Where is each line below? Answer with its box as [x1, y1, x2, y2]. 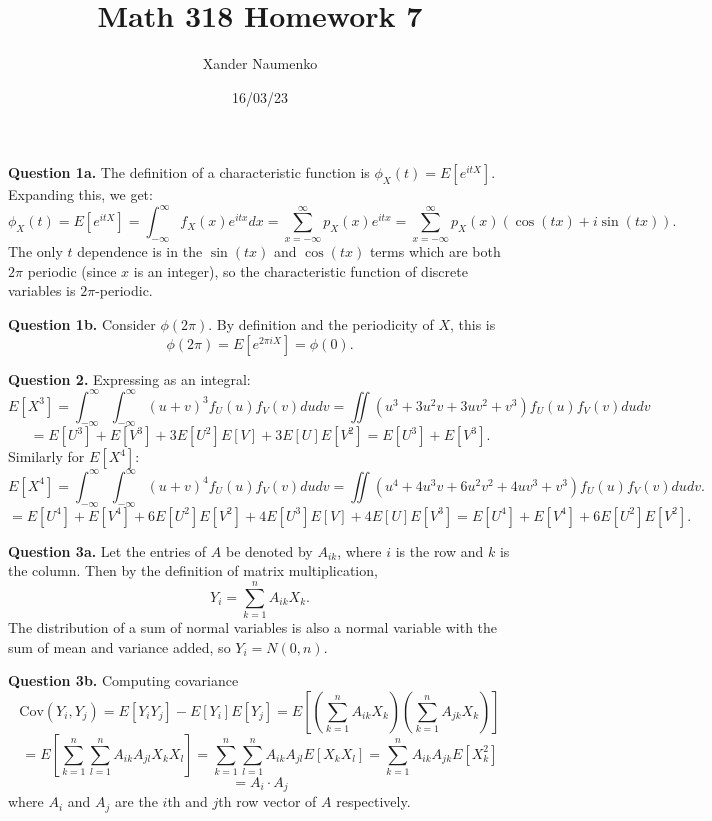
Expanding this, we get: [8, 184, 153, 205]
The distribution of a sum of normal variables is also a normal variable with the [8, 617, 498, 638]
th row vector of [218, 791, 317, 812]
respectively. [336, 791, 411, 812]
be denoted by [225, 540, 313, 561]
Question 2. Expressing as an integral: [8, 368, 251, 389]
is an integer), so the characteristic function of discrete [133, 260, 468, 281]
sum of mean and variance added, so [8, 636, 231, 657]
